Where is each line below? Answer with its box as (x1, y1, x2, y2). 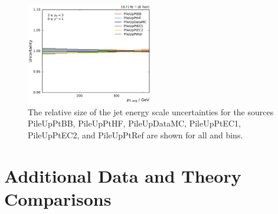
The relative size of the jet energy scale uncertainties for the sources (28, 105, 274, 118)
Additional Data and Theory (4, 163, 241, 187)
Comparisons (4, 186, 112, 210)
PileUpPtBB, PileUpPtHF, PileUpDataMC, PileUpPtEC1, (28, 117, 241, 129)
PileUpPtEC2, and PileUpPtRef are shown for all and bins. (28, 128, 243, 141)
